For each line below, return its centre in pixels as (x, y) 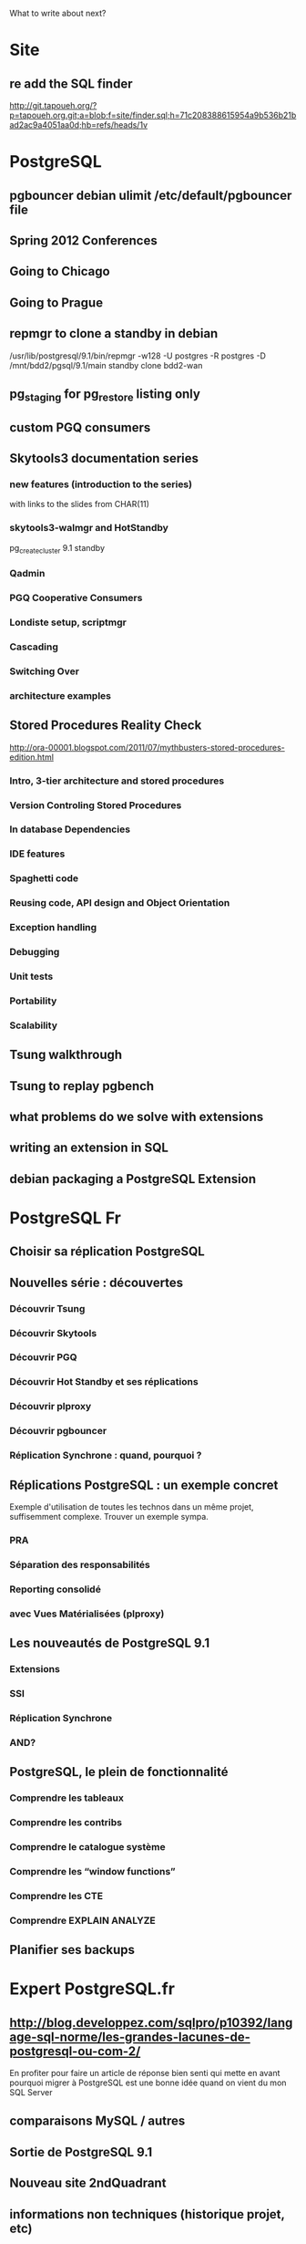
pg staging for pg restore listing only (105, 395)
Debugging (35, 952)
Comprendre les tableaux (67, 1798)
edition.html (32, 757)
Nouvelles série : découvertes (97, 1282)
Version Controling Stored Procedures (96, 805)
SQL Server (31, 2093)
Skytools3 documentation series (104, 458)
